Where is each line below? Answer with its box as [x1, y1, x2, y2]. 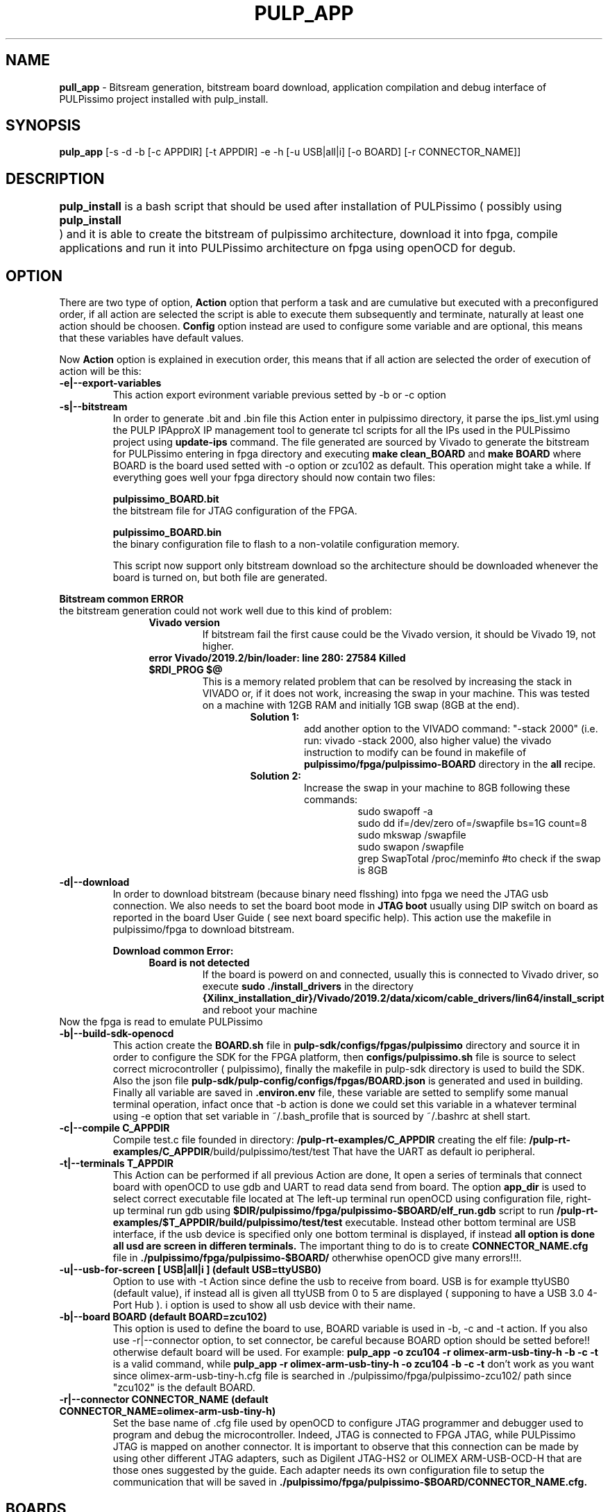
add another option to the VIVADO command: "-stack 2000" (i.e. [304, 723, 598, 735]
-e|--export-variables [59, 377, 162, 389]
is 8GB [357, 864, 388, 877]
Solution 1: [250, 711, 300, 723]
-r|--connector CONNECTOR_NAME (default [59, 1393, 269, 1406]
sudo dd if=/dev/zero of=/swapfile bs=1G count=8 [357, 817, 587, 830]
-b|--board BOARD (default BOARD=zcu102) [59, 1311, 267, 1323]
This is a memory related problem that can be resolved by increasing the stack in [202, 675, 573, 688]
